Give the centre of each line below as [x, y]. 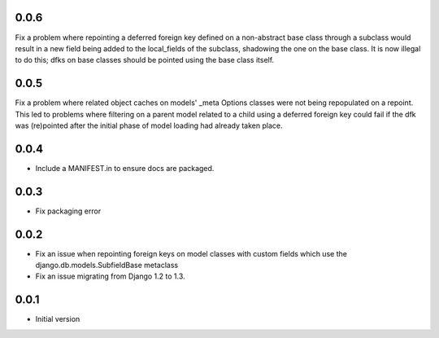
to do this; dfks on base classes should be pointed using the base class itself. [145, 60]
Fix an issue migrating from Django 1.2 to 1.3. [111, 276]
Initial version [58, 319]
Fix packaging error [68, 211]
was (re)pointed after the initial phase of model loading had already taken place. [149, 125]
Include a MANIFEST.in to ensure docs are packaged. [125, 168]
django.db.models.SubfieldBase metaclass [107, 266]
